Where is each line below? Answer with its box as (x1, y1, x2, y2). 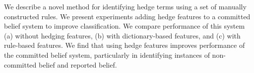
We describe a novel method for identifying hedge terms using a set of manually (4, 1, 247, 11)
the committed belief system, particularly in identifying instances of (4, 49, 210, 60)
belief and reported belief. (38, 59, 117, 70)
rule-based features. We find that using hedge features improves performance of (4, 40, 245, 50)
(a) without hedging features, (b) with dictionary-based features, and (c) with (4, 30, 241, 40)
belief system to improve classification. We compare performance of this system (4, 21, 245, 31)
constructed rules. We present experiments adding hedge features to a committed (4, 11, 251, 21)
